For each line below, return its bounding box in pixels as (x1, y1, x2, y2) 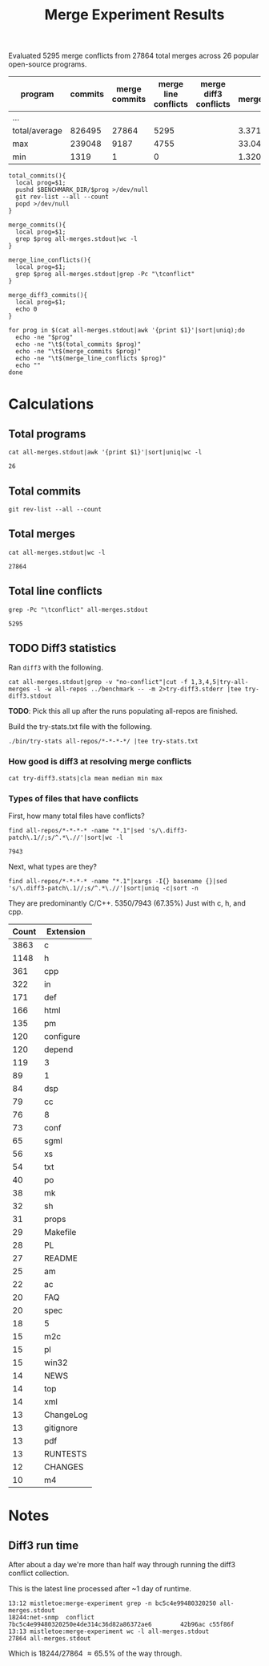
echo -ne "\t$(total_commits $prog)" (15, 340, 142, 348)
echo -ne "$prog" (15, 333, 74, 342)
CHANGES (43, 1461, 84, 1473)
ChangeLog (43, 1409, 88, 1420)
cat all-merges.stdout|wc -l (8, 548, 106, 556)
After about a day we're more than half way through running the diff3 (8, 1560, 236, 1570)
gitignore (43, 1423, 78, 1434)
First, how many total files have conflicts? (8, 811, 146, 821)
